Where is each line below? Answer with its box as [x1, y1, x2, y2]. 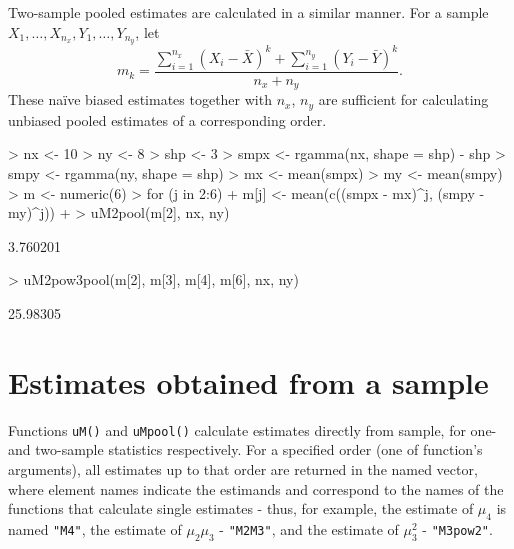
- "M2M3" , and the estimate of [219, 519, 399, 539]
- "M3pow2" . [422, 519, 493, 539]
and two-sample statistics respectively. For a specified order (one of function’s [8, 439, 483, 460]
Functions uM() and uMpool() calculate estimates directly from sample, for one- [8, 419, 497, 440]
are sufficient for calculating [318, 89, 489, 110]
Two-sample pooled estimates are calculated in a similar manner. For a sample [8, 2, 489, 22]
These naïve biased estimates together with [8, 89, 272, 110]
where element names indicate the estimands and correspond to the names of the [8, 478, 504, 499]
